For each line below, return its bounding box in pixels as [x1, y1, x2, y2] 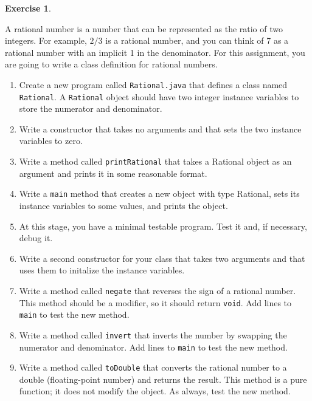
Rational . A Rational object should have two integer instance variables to [19, 90, 299, 103]
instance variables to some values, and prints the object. [19, 199, 228, 211]
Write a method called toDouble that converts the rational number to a [19, 361, 287, 374]
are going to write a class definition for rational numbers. [5, 58, 218, 70]
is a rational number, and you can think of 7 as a [105, 34, 289, 47]
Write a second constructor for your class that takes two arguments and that [19, 252, 305, 264]
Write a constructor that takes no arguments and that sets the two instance [19, 122, 302, 135]
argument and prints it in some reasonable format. [19, 166, 207, 179]
